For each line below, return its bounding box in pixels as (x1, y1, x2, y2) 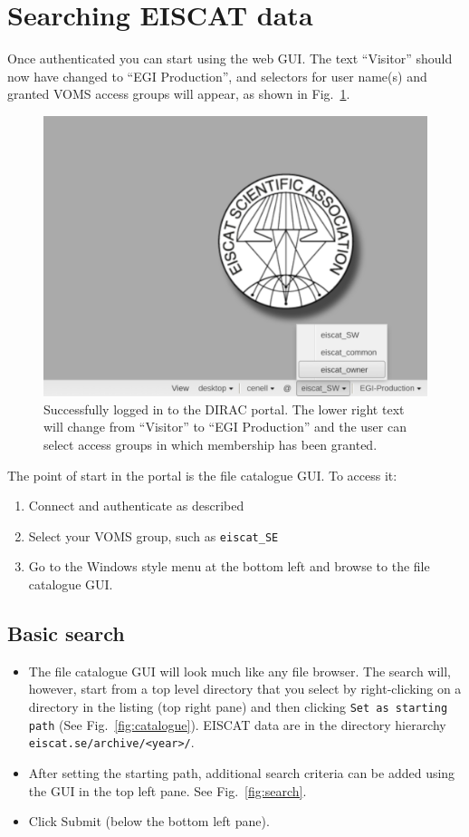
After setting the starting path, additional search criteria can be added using (28, 763, 455, 782)
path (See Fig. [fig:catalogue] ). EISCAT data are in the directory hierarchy (28, 715, 446, 734)
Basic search (7, 619, 125, 647)
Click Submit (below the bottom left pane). (28, 812, 270, 831)
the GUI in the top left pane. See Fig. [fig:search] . (28, 781, 307, 800)
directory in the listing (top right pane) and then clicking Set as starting (28, 697, 448, 715)
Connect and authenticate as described (28, 496, 244, 515)
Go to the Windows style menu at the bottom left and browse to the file (28, 557, 430, 576)
